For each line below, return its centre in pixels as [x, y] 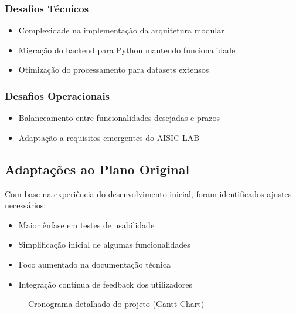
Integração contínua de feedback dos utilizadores [105, 284]
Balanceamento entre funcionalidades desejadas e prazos [119, 118]
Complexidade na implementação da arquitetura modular [121, 30]
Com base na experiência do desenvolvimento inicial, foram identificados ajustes [148, 193]
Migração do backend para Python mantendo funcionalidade [127, 50]
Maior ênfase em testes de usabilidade [86, 224]
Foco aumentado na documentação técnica [94, 264]
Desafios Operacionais [57, 95]
